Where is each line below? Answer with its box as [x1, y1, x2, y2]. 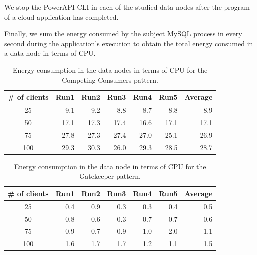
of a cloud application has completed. [4, 11, 119, 22]
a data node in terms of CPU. [4, 48, 96, 58]
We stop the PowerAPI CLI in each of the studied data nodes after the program [4, 2, 250, 12]
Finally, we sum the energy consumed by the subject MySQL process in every [4, 28, 242, 39]
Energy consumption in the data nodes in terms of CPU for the [13, 64, 208, 75]
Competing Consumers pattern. [62, 74, 159, 85]
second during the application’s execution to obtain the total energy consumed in [4, 38, 253, 48]
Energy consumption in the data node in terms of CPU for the [14, 161, 206, 171]
